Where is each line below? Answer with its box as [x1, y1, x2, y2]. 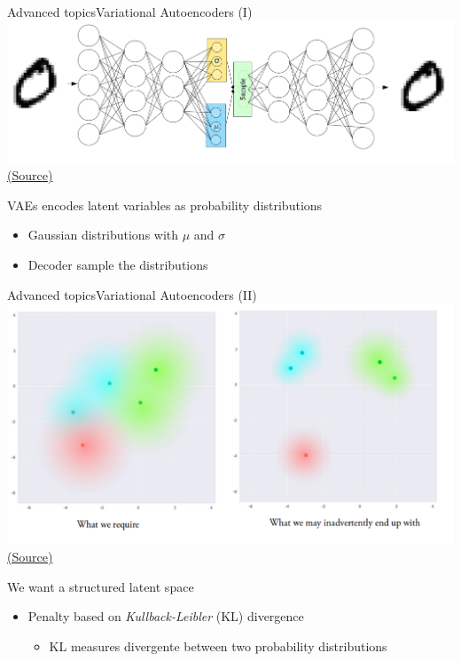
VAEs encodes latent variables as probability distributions [7, 195, 323, 214]
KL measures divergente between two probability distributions [49, 637, 387, 656]
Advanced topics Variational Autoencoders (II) [7, 285, 257, 303]
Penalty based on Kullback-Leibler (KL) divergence [27, 607, 304, 626]
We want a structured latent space [7, 577, 194, 595]
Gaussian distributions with [27, 225, 179, 244]
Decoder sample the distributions [27, 256, 208, 274]
